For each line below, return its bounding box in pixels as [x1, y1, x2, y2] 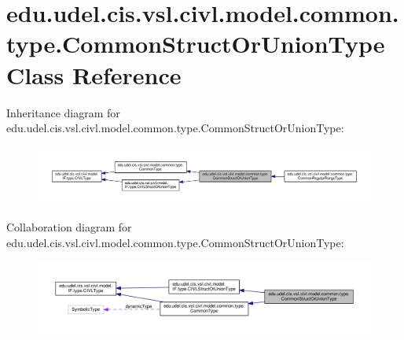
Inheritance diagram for [6, 104, 120, 120]
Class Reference [6, 58, 182, 91]
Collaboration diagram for [6, 219, 132, 235]
